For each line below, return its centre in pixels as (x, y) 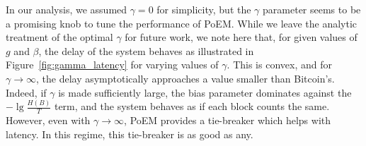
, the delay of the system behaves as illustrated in (146, 50)
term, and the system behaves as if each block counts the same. (192, 106)
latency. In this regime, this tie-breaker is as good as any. (130, 134)
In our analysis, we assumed (67, 9)
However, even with (48, 120)
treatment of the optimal (59, 37)
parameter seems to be (312, 9)
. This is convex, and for (279, 65)
